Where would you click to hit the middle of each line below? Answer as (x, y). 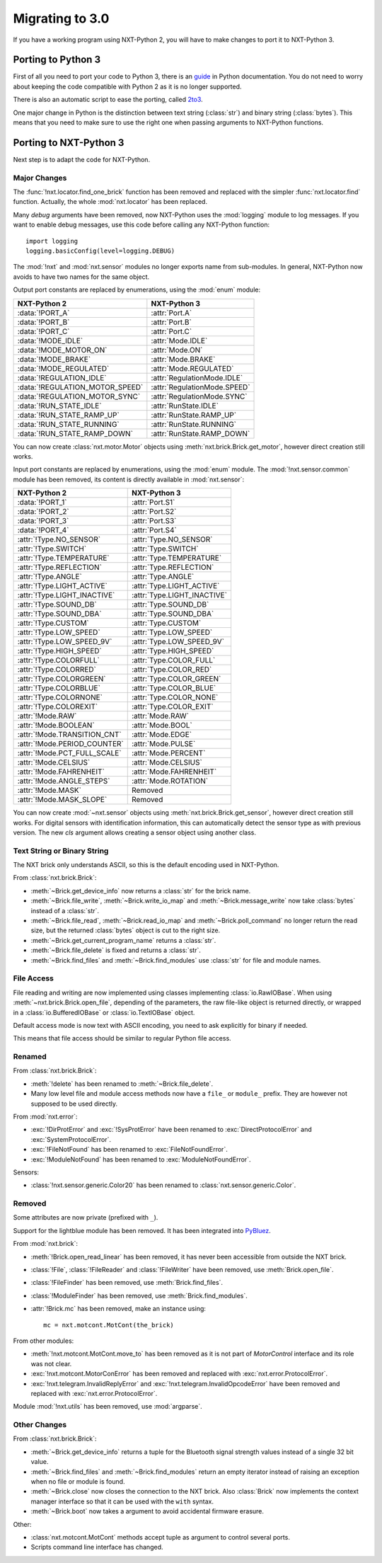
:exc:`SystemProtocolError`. (71, 1139)
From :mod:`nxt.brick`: (45, 1244)
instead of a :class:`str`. (65, 910)
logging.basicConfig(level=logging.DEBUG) (100, 251)
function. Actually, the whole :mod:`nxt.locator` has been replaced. (110, 202)
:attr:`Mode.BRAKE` (183, 359)
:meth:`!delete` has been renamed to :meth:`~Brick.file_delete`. (122, 1084)
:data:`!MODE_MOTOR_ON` (62, 350)
